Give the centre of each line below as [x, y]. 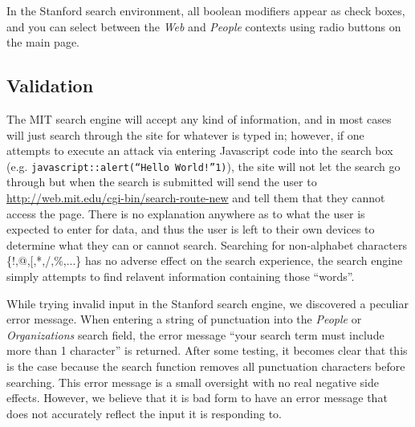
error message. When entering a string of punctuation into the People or [184, 319]
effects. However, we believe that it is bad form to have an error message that [197, 398]
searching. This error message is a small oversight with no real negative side [193, 382]
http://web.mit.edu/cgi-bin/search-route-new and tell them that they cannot [196, 198]
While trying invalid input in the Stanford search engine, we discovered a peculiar [207, 303]
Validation [50, 85]
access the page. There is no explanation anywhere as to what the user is [186, 213]
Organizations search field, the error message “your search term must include [195, 334]
